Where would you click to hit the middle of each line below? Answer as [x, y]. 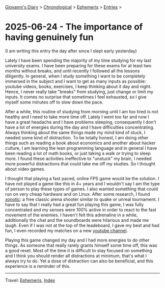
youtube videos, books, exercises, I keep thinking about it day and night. [78, 86]
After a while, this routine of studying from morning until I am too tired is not [82, 111]
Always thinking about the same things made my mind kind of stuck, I [75, 132]
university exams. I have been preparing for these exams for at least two [78, 65]
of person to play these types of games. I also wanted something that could [82, 189]
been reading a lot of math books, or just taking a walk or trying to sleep [78, 153]
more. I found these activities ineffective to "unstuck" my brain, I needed [78, 158]
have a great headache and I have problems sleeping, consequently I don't [81, 122]
